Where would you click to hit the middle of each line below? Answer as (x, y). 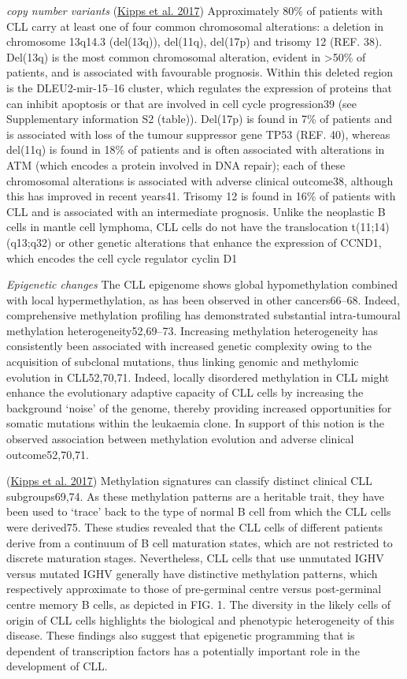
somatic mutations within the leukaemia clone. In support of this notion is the (195, 423)
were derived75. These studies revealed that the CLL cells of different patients (195, 527)
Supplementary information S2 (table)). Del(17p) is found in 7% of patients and (200, 119)
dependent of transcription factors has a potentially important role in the (183, 650)
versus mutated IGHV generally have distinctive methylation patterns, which (192, 573)
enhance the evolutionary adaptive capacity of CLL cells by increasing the (185, 392)
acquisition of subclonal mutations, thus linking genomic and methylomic (183, 362)
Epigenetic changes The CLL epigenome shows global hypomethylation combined (202, 284)
